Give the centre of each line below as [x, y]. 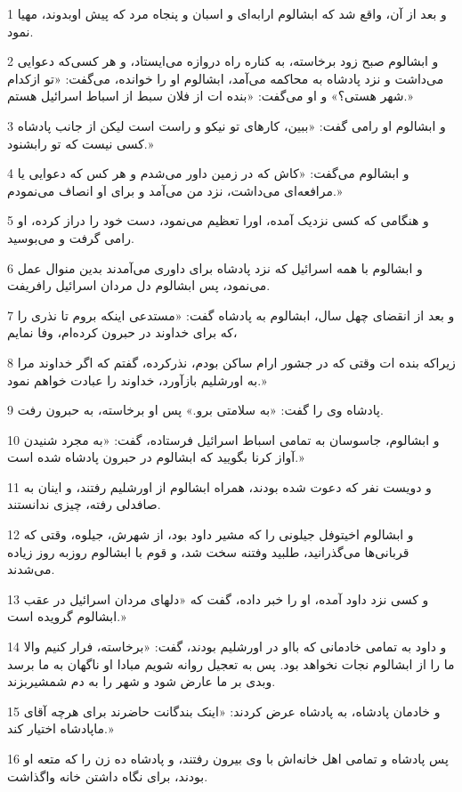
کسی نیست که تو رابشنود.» [81, 143]
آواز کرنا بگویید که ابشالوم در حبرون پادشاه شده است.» [156, 457]
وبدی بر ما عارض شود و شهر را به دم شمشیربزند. [142, 681]
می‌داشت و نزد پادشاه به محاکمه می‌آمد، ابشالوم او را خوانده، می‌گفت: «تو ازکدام [226, 78]
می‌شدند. [31, 569]
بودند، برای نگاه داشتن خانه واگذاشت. [108, 776]
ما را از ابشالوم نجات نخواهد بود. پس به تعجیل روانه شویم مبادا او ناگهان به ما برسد [231, 663]
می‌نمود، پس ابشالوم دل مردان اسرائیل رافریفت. [139, 285]
